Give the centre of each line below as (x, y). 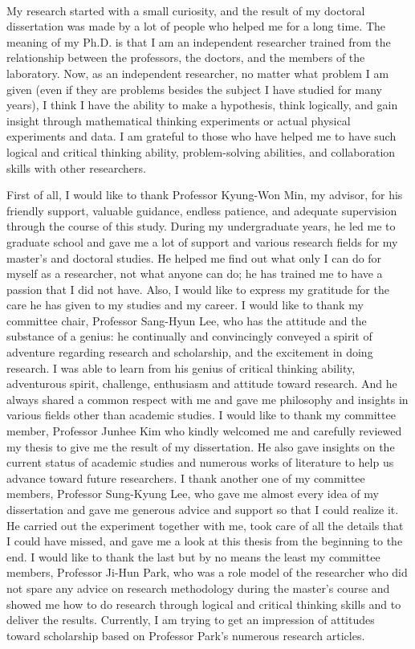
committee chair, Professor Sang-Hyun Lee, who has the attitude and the (187, 320)
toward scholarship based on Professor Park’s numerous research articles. (186, 635)
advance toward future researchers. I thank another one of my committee (186, 478)
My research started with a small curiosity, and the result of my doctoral (186, 10)
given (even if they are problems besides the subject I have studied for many (194, 89)
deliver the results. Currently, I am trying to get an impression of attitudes (191, 620)
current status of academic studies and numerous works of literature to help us (200, 462)
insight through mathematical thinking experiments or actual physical (179, 120)
